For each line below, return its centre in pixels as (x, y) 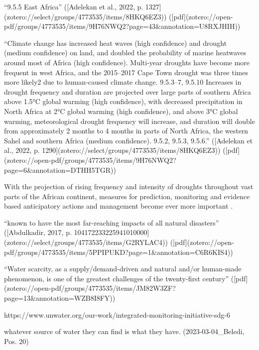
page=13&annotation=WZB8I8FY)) (60, 298)
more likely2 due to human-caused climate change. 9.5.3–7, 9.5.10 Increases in (123, 82)
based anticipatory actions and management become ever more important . (119, 206)
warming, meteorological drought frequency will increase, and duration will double (129, 121)
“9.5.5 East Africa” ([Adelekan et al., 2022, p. (74, 6)
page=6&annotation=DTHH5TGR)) (60, 170)
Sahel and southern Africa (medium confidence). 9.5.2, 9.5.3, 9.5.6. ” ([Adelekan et (129, 140)
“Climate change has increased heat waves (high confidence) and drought (116, 43)
